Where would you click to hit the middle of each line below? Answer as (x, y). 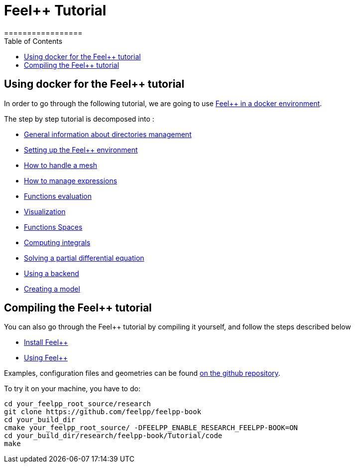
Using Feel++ (46, 358)
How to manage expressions (71, 180)
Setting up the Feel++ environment (81, 150)
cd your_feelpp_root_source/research (78, 404)
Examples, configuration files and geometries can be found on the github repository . (142, 373)
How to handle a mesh (61, 165)
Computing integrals (57, 242)
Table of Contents (33, 41)
